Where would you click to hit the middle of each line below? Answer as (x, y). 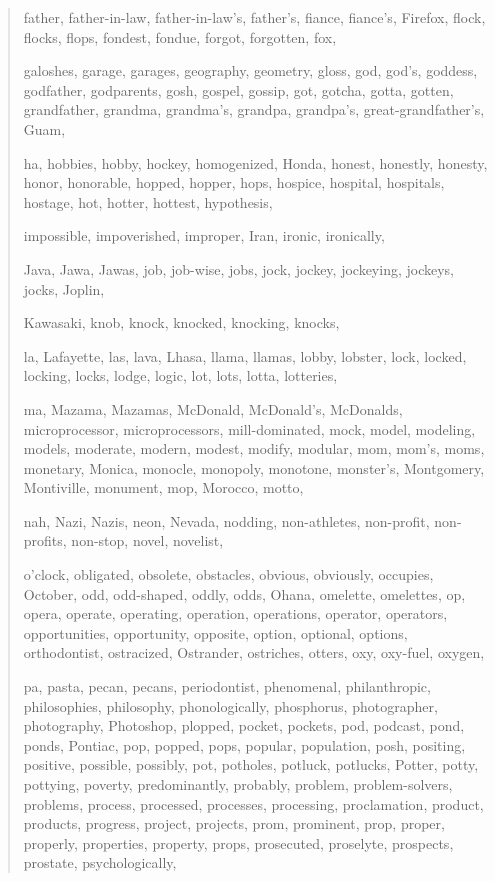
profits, (45, 540)
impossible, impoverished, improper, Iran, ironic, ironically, (204, 235)
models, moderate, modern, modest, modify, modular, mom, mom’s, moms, (254, 448)
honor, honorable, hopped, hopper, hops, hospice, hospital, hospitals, (234, 182)
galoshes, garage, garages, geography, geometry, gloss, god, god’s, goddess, (250, 70)
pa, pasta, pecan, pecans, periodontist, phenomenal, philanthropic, (227, 686)
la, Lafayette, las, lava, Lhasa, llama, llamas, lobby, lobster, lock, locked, (245, 355)
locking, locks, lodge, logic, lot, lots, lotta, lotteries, (180, 375)
